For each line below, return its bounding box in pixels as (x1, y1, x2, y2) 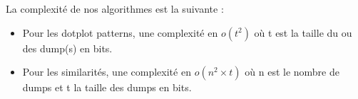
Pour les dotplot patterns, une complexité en (22, 25, 218, 40)
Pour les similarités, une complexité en (22, 64, 191, 79)
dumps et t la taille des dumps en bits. (22, 80, 192, 95)
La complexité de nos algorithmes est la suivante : (6, 1, 224, 16)
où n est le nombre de (245, 64, 339, 79)
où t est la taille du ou (254, 25, 352, 40)
